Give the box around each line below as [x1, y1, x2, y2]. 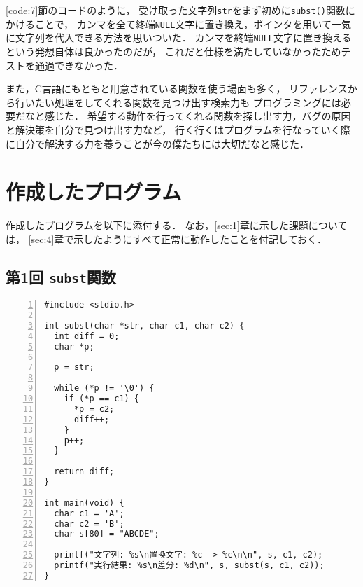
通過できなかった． [34, 57, 123, 72]
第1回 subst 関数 [6, 265, 116, 287]
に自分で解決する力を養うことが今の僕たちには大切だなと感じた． [6, 136, 309, 151]
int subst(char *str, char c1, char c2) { [44, 320, 245, 331]
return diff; [54, 467, 115, 477]
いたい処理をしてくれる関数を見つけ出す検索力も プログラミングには [24, 95, 341, 109]
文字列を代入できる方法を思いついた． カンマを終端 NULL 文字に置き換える [15, 30, 352, 45]
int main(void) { [44, 497, 124, 508]
